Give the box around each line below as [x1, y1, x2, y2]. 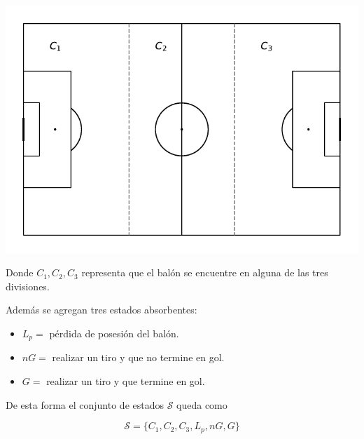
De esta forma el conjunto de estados [6, 397, 164, 412]
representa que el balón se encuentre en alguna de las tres [81, 265, 328, 280]
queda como [176, 397, 227, 412]
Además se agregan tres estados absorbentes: [6, 302, 197, 317]
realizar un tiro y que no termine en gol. [52, 350, 225, 365]
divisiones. [6, 278, 50, 293]
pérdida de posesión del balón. [49, 325, 179, 340]
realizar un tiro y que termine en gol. [46, 374, 205, 388]
